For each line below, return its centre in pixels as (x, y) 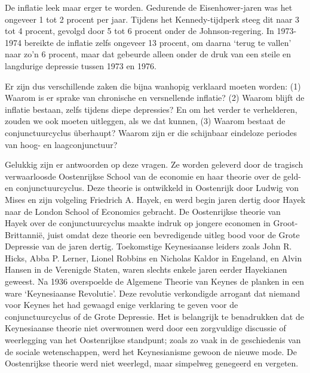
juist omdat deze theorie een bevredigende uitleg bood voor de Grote (174, 234)
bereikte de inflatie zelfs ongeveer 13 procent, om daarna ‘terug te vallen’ (158, 42)
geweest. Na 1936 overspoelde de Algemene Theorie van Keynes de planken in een (155, 281)
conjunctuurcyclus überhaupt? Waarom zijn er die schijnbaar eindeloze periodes (151, 132)
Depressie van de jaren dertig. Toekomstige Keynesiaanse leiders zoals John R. (148, 246)
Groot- (286, 223)
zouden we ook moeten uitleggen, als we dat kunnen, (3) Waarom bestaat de (145, 121)
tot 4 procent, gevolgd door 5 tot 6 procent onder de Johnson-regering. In (139, 31)
